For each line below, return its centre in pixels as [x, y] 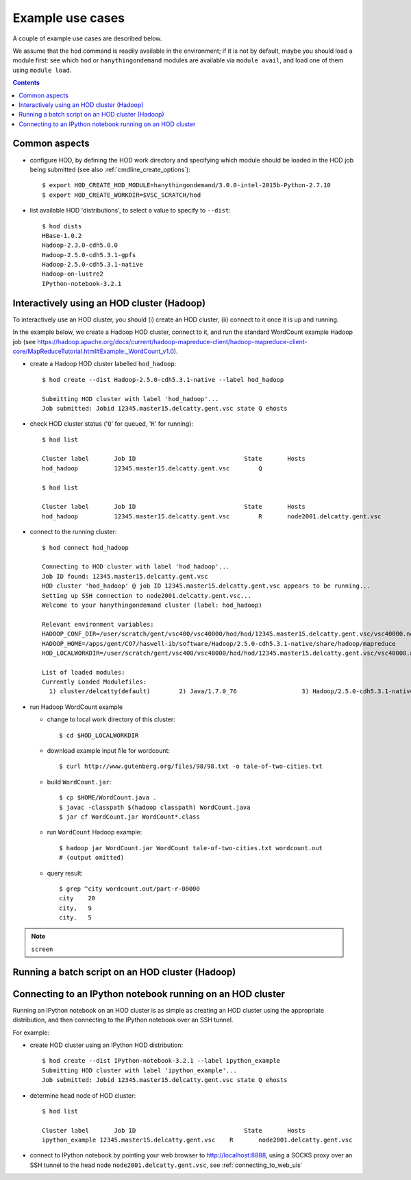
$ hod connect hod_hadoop [86, 547]
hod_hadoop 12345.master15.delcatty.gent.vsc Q [152, 468]
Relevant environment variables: [98, 624]
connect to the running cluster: [73, 532]
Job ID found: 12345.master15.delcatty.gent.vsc [125, 576]
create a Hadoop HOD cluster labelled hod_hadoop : [103, 364]
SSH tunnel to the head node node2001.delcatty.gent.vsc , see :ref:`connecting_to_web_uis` [166, 1165]
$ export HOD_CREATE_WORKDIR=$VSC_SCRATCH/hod [122, 195]
